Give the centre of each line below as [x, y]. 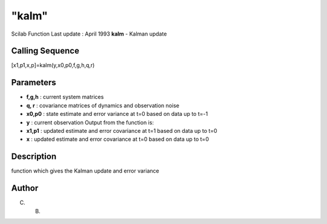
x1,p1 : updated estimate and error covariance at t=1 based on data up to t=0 [122, 130]
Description [34, 157]
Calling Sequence [45, 51]
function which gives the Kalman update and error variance [85, 171]
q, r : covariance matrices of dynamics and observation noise [103, 105]
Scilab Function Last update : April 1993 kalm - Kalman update [89, 34]
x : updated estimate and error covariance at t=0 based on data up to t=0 [117, 139]
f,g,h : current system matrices [65, 97]
